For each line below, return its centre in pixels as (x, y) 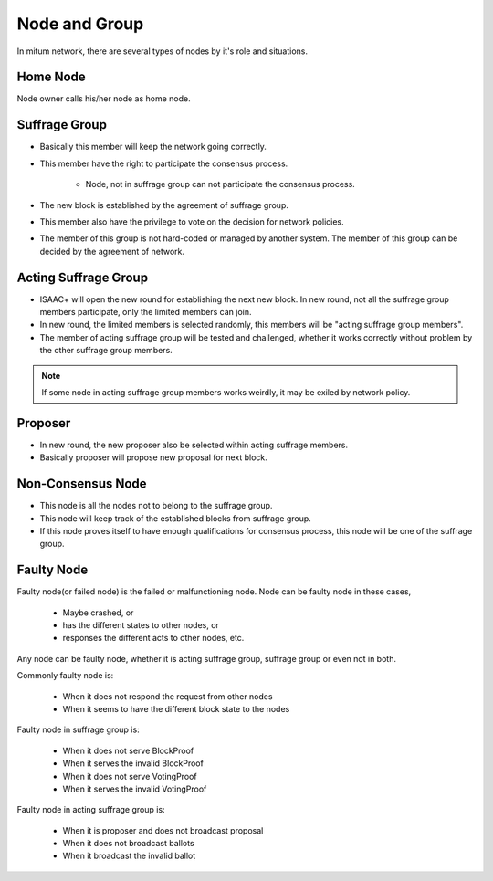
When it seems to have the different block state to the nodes (176, 708)
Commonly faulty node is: (65, 676)
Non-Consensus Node (82, 484)
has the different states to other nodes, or (141, 625)
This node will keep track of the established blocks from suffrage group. (176, 518)
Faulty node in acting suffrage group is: (91, 810)
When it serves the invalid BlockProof (133, 763)
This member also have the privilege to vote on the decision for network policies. (192, 221)
